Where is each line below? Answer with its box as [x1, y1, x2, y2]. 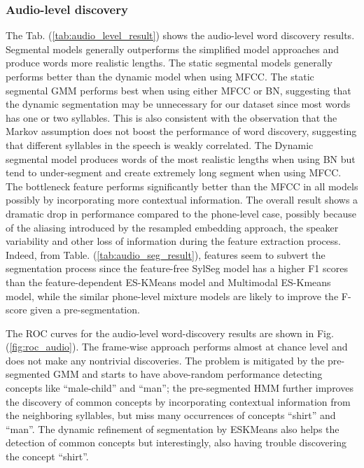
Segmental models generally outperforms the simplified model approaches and [6, 41, 339, 56]
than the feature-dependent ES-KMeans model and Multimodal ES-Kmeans [6, 274, 331, 289]
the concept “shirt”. [6, 449, 89, 464]
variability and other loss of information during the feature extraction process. [6, 234, 341, 248]
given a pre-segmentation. [30, 302, 140, 317]
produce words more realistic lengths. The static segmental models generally [6, 55, 332, 70]
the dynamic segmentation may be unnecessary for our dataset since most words [6, 97, 351, 111]
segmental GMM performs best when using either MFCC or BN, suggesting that [6, 83, 351, 97]
